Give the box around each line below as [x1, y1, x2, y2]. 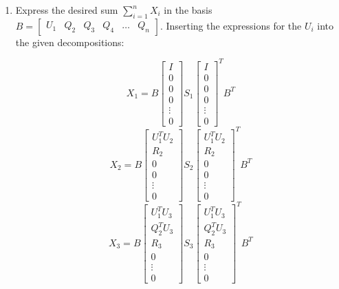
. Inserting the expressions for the [160, 18, 302, 32]
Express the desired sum [15, 3, 118, 17]
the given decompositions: [15, 34, 124, 49]
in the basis [164, 3, 212, 17]
